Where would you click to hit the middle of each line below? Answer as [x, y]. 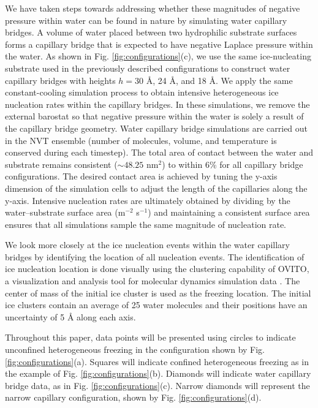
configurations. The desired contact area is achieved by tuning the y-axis [141, 176]
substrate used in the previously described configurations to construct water [148, 68]
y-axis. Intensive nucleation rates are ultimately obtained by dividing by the [148, 200]
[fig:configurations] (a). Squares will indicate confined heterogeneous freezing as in [157, 361]
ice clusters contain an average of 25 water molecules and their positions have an [156, 305]
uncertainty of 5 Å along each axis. [70, 316]
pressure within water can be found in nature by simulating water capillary [146, 20]
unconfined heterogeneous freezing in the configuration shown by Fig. [135, 349]
